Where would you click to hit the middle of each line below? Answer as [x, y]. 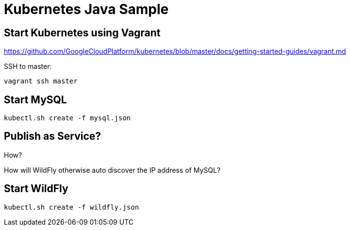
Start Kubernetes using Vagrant [82, 33]
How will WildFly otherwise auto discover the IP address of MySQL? [112, 170]
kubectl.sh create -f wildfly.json [72, 207]
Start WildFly [36, 189]
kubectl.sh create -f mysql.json [67, 118]
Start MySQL [35, 99]
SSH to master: [28, 66]
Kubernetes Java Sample [86, 9]
